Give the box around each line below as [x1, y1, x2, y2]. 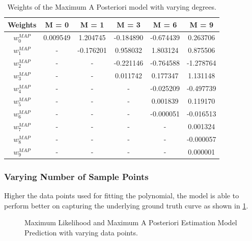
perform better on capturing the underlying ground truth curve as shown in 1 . [4, 200, 248, 210]
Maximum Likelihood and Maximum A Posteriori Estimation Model [24, 217, 237, 228]
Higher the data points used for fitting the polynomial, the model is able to [4, 190, 239, 200]
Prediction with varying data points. [24, 227, 138, 237]
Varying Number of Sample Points [4, 170, 149, 183]
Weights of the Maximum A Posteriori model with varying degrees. [7, 2, 216, 12]
